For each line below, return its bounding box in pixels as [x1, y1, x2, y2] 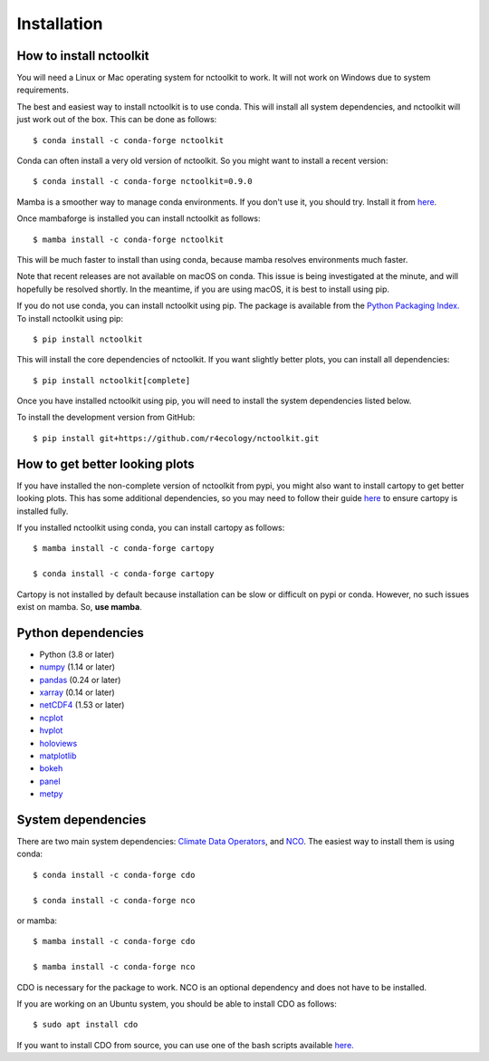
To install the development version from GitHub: [16, 412, 196, 423]
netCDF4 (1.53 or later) [39, 699, 125, 710]
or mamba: [16, 915, 58, 926]
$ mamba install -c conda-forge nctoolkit [33, 234, 225, 245]
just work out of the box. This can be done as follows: [16, 114, 217, 125]
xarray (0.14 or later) [39, 687, 115, 698]
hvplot [39, 725, 63, 736]
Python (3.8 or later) [39, 649, 115, 660]
